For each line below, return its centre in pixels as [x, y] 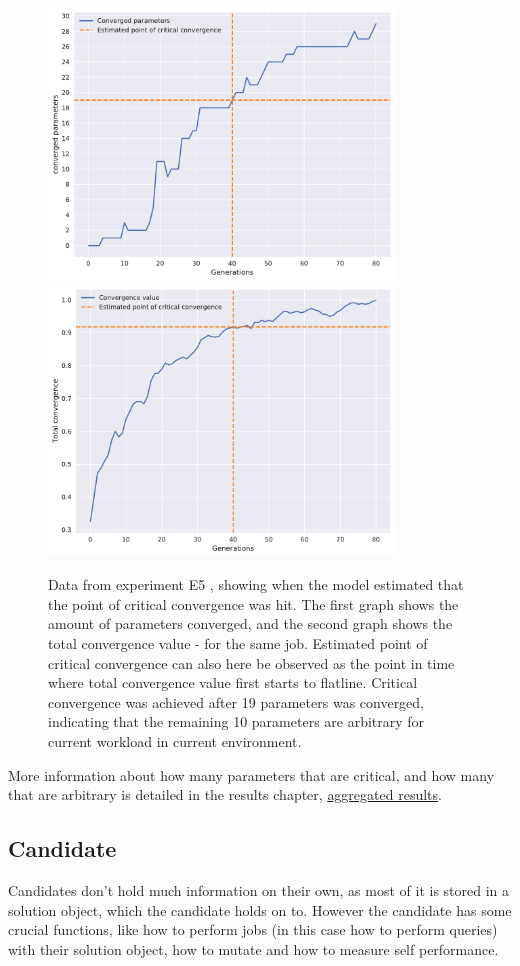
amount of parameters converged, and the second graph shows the [250, 623]
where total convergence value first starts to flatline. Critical [233, 682]
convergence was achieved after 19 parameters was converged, [236, 701]
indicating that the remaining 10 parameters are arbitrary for [236, 721]
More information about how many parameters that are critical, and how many [251, 774]
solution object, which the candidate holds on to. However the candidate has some [260, 909]
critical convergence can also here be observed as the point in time [251, 662]
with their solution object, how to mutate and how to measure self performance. [253, 948]
